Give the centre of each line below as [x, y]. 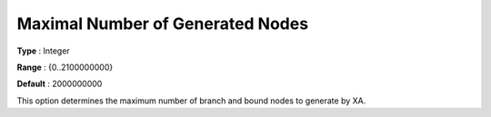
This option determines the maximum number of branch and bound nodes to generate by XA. [191, 101]
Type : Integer [43, 51]
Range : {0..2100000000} [65, 67]
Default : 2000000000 [60, 84]
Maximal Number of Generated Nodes [163, 24]
